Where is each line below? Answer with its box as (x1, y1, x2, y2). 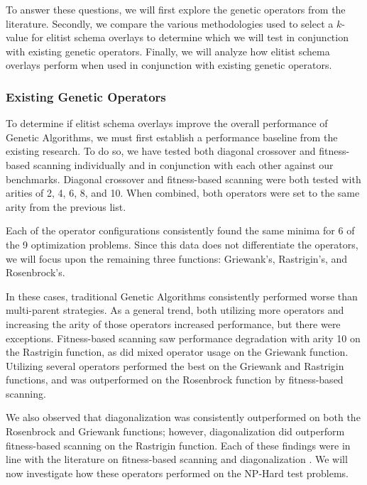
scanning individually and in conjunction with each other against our (33, 157, 334, 172)
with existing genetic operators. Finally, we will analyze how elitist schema (6, 43, 330, 58)
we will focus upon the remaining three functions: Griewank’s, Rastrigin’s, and (6, 251, 348, 266)
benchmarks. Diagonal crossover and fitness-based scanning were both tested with (6, 171, 361, 186)
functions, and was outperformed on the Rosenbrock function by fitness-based (6, 372, 344, 387)
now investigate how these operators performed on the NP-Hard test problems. (6, 465, 349, 480)
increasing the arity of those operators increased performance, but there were (6, 316, 341, 331)
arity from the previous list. (6, 199, 126, 214)
